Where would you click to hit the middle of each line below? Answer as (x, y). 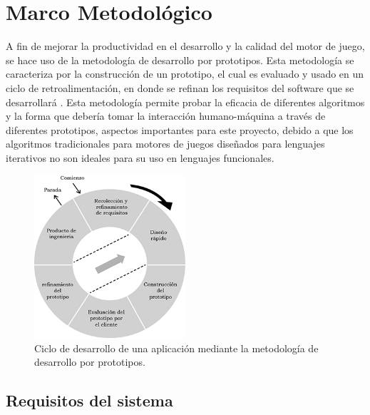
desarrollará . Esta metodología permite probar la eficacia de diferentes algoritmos (185, 102)
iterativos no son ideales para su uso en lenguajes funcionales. (140, 157)
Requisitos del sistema (89, 400)
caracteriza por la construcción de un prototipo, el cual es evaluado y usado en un (185, 74)
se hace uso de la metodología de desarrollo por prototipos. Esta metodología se (180, 60)
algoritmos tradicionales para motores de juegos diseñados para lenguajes (165, 144)
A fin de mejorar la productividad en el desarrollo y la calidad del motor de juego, (185, 46)
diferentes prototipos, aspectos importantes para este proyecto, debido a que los (180, 129)
